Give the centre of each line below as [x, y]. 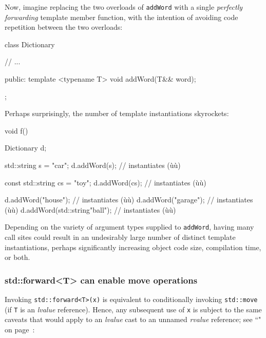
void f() [16, 130]
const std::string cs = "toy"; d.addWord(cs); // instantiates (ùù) [106, 182]
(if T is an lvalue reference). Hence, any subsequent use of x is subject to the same [133, 309]
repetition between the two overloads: [64, 27]
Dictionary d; [26, 148]
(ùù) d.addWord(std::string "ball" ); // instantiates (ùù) [90, 209]
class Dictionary [30, 44]
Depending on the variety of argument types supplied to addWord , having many [129, 227]
